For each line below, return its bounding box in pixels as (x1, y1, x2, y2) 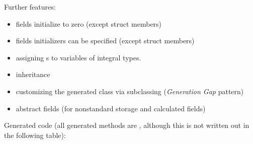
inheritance (16, 69, 50, 80)
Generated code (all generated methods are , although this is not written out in (4, 120, 249, 130)
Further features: (4, 2, 56, 12)
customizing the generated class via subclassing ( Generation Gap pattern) (16, 86, 244, 96)
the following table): (4, 129, 66, 140)
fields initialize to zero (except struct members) (16, 18, 162, 29)
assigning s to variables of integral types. (16, 52, 141, 62)
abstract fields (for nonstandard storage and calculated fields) (16, 103, 206, 113)
